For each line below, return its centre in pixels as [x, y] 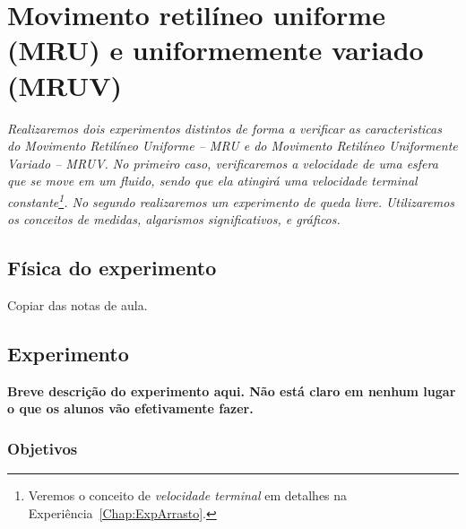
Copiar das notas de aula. [78, 304]
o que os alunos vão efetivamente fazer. [130, 408]
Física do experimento [112, 268]
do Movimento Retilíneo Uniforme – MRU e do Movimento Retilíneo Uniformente [233, 146]
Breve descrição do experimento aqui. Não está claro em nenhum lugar [232, 390]
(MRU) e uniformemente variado [216, 50]
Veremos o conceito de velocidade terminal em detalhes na [188, 495]
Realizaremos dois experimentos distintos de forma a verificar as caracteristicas [224, 128]
